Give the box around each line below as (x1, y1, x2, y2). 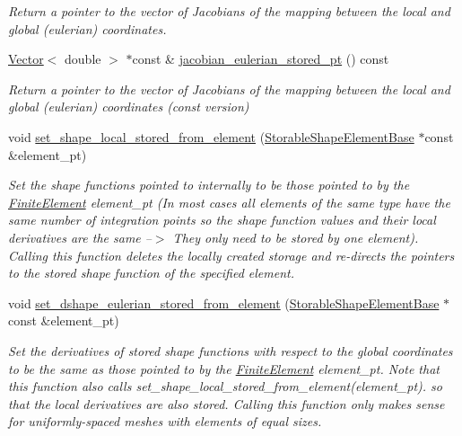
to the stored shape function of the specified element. (8, 263, 294, 282)
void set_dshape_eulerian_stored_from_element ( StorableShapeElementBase (8, 293, 440, 312)
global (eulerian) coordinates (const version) (8, 97, 249, 116)
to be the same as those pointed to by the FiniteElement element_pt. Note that (8, 359, 440, 378)
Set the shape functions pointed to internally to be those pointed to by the (8, 175, 410, 194)
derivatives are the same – (8, 227, 152, 246)
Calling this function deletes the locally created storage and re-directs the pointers (8, 245, 455, 264)
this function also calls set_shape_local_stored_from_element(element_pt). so (8, 377, 442, 396)
